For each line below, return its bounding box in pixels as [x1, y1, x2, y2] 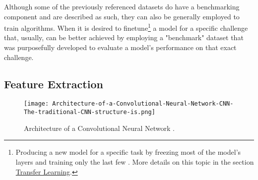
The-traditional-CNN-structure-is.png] [24, 109, 155, 116]
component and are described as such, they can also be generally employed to [4, 11, 240, 21]
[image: [24, 100, 49, 108]
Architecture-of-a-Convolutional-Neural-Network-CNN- [52, 100, 234, 108]
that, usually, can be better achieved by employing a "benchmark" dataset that [4, 32, 244, 43]
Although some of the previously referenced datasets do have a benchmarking [4, 1, 240, 11]
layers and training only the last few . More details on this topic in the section [15, 156, 254, 167]
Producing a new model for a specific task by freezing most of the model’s [15, 147, 241, 157]
